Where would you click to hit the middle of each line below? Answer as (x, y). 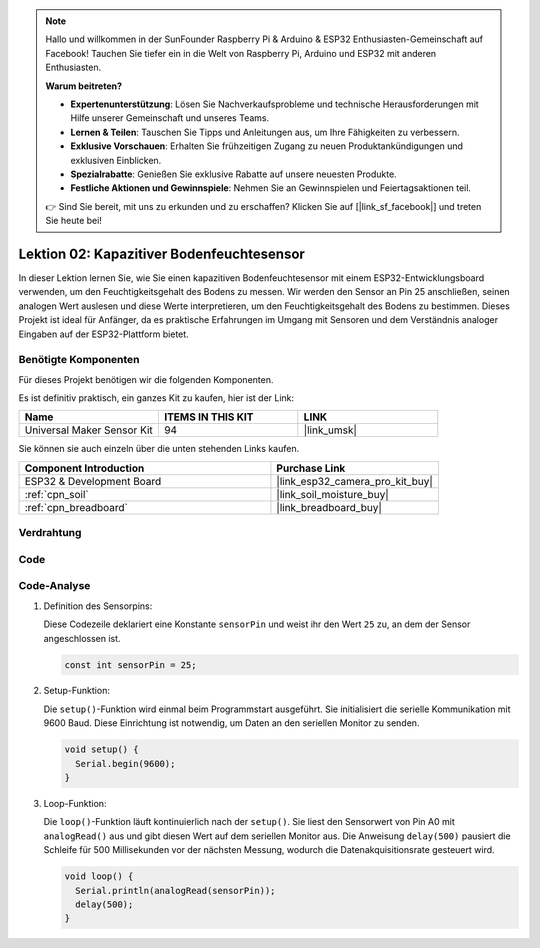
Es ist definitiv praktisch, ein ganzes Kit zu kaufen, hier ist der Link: (156, 398)
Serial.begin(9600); (125, 763)
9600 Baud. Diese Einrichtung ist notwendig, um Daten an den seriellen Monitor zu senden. (231, 723)
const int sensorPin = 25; (130, 664)
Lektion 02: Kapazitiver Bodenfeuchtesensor (161, 253)
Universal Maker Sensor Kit (89, 430)
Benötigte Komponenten (79, 360)
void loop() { (99, 876)
